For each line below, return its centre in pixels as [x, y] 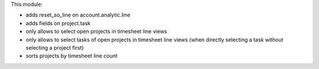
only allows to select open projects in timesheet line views [97, 32]
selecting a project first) [55, 47]
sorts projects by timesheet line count [72, 56]
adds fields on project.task [58, 23]
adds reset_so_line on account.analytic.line [78, 15]
